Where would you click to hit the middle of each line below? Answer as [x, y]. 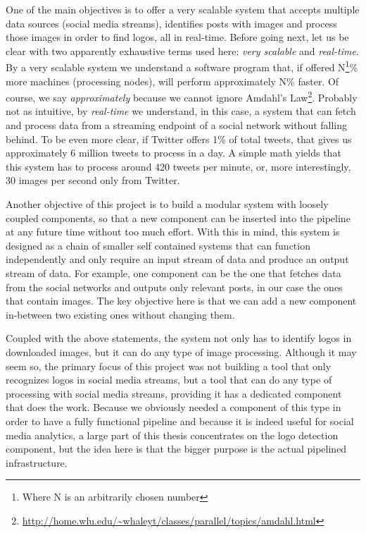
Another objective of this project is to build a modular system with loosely [167, 204]
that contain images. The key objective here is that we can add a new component [181, 301]
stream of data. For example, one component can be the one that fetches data [173, 273]
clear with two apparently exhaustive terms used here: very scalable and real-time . [182, 50]
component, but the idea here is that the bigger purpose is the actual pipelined [176, 449]
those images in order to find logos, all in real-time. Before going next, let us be [177, 37]
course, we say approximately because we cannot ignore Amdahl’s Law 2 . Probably [182, 96]
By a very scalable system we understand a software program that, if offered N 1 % [182, 66]
